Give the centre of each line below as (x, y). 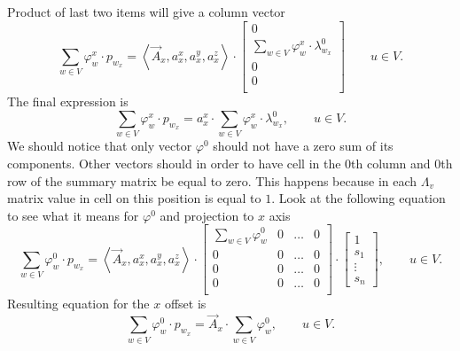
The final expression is (68, 101)
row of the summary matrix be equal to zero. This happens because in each (212, 180)
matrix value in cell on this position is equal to (134, 198)
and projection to (207, 215)
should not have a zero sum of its (303, 146)
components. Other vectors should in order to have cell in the (174, 164)
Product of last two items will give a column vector (146, 12)
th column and (391, 164)
